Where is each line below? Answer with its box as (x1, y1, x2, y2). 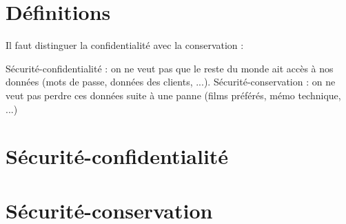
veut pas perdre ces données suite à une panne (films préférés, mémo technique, (6, 88, 341, 102)
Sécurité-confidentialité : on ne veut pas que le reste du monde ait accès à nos (6, 61, 334, 75)
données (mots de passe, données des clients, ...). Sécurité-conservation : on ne (6, 74, 336, 89)
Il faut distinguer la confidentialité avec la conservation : (6, 38, 244, 52)
